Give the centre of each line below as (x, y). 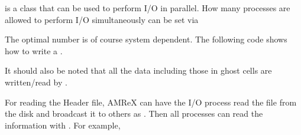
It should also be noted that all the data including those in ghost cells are (138, 70)
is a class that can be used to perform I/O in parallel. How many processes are (148, 8)
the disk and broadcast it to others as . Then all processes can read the (134, 113)
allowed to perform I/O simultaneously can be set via (102, 19)
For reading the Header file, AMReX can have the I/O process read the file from (151, 102)
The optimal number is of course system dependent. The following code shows (146, 39)
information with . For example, (63, 125)
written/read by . (36, 82)
